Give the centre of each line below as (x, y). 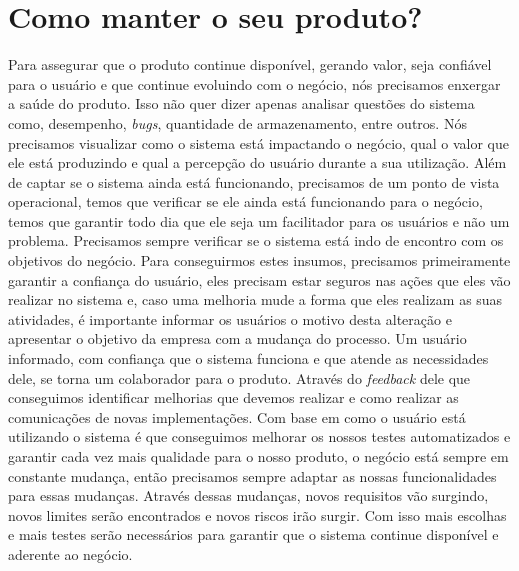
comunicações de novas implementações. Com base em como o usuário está (237, 416)
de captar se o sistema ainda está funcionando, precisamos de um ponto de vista (254, 181)
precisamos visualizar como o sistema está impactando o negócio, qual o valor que (259, 142)
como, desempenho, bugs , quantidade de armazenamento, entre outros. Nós (237, 122)
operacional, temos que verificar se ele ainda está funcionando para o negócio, (245, 201)
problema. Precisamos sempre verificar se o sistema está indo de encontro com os (256, 240)
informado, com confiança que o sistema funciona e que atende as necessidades (248, 358)
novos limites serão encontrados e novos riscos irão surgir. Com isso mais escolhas (257, 514)
